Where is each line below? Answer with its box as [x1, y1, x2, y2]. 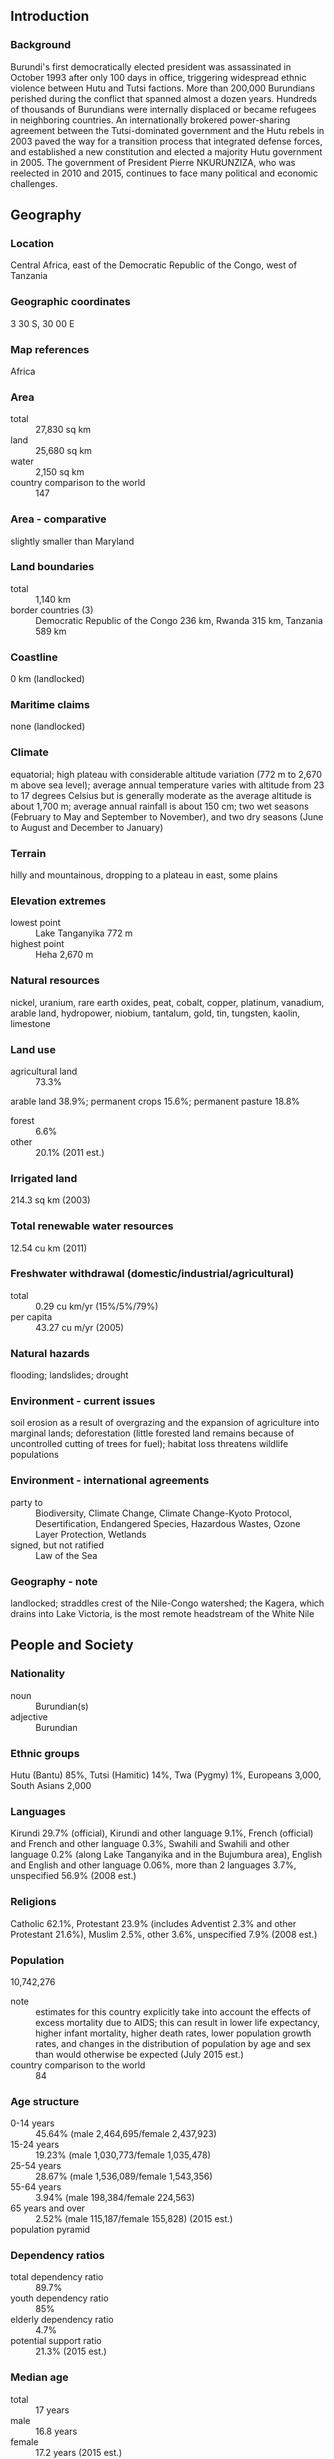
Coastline [10, 650, 58, 664]
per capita [10, 1310, 53, 1323]
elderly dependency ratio [10, 2314, 114, 2326]
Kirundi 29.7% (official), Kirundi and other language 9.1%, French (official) [10, 1827, 314, 1839]
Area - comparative [10, 512, 107, 526]
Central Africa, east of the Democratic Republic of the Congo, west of [10, 259, 298, 271]
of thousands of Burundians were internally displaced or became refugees [10, 103, 317, 115]
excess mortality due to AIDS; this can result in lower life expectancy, [35, 2016, 320, 2028]
